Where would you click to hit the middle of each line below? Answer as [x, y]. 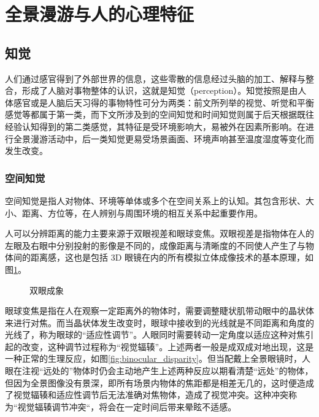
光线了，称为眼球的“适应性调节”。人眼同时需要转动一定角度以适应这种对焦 [155, 335]
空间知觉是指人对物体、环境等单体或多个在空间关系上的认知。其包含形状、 [155, 200]
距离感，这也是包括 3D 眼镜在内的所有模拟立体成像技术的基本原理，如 [172, 257]
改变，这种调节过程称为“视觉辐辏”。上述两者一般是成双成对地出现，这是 [168, 346]
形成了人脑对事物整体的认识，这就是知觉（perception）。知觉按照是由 [160, 90]
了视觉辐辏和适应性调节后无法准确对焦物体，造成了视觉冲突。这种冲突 [147, 395]
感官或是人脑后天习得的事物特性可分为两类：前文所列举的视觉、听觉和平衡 [163, 102]
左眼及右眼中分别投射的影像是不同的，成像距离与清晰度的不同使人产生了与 [155, 245]
